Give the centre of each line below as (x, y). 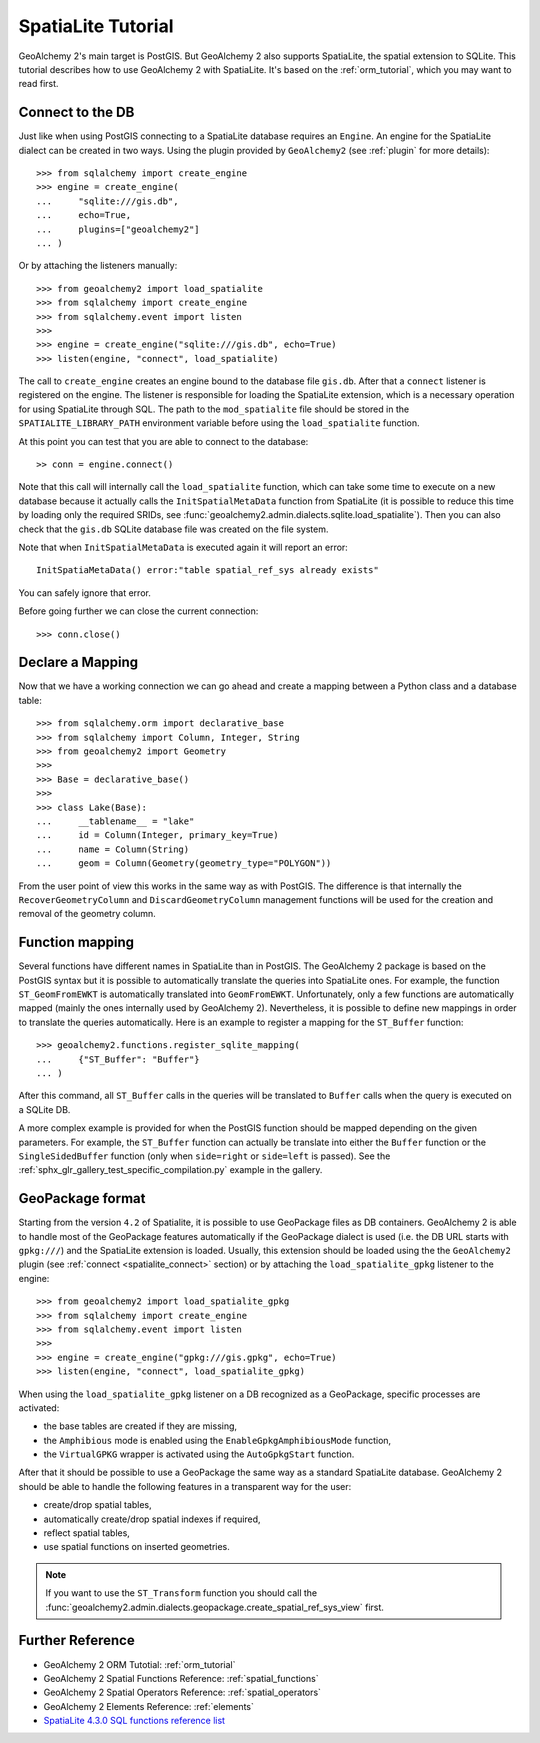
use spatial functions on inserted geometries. (136, 1547)
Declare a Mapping (78, 662)
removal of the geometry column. (87, 914)
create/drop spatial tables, (97, 1505)
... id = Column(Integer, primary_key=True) (157, 835)
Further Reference (76, 1640)
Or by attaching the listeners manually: (98, 266)
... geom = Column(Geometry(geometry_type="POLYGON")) (184, 863)
